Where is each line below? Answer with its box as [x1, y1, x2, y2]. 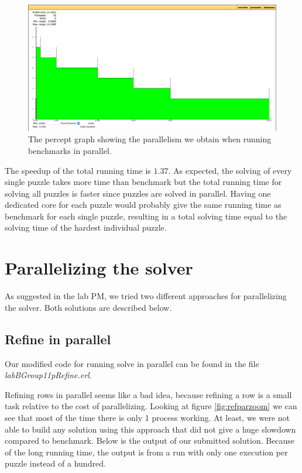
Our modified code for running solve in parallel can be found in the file [5, 357, 259, 369]
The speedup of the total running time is [5, 164, 151, 176]
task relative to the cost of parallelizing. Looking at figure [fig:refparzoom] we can [5, 400, 297, 412]
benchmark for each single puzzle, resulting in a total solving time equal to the [5, 210, 287, 222]
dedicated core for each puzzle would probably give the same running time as [5, 198, 282, 211]
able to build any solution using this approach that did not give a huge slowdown [5, 423, 296, 435]
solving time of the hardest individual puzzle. [5, 221, 167, 234]
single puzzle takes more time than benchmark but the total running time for [5, 176, 282, 188]
